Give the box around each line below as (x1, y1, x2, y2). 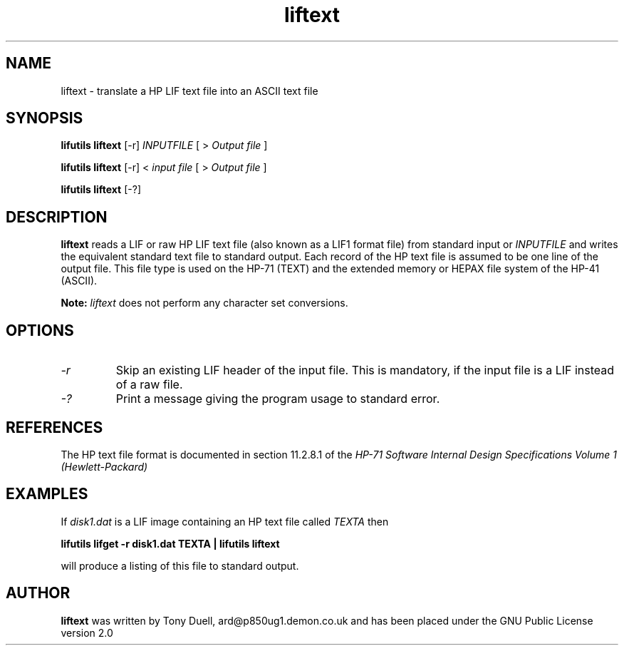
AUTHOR (6, 584, 71, 603)
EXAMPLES (6, 485, 88, 503)
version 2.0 (61, 626, 113, 639)
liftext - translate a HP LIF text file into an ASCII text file (61, 84, 318, 97)
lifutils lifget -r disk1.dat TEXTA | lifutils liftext (61, 537, 280, 550)
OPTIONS (6, 321, 74, 339)
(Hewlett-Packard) (61, 460, 148, 473)
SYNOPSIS (6, 109, 83, 128)
